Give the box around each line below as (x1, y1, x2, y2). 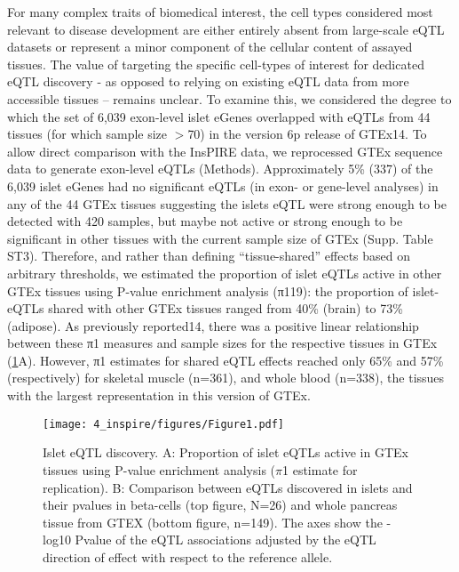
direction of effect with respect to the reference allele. (43, 547, 333, 566)
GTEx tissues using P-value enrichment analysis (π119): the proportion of (7, 281, 408, 300)
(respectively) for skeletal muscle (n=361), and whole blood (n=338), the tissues (7, 368, 445, 387)
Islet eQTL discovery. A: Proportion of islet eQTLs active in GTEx (43, 443, 408, 462)
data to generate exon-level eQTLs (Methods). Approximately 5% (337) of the (7, 159, 433, 178)
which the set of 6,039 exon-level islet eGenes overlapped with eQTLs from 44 (7, 107, 431, 125)
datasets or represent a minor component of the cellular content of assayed (7, 37, 413, 56)
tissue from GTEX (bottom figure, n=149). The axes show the (43, 512, 383, 531)
